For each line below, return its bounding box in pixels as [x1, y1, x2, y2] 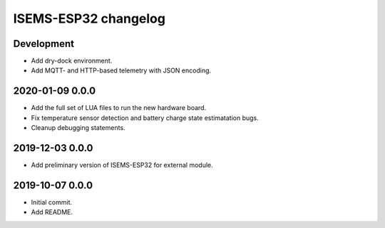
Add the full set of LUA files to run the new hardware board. [31, 104, 207, 112]
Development [13, 38, 75, 50]
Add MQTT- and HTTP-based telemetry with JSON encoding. [31, 66, 212, 75]
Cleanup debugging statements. [31, 124, 125, 132]
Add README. [31, 208, 73, 217]
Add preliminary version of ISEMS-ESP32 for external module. [31, 161, 213, 170]
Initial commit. [31, 197, 73, 206]
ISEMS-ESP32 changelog [13, 11, 165, 26]
